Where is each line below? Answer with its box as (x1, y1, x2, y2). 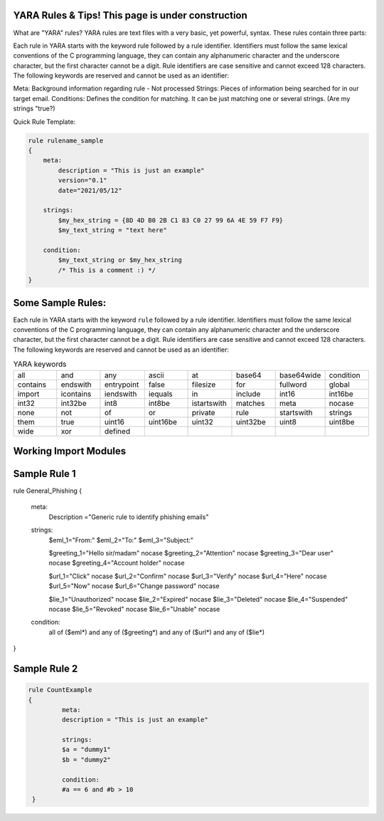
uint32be (235, 417, 266, 427)
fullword (279, 380, 307, 389)
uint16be (148, 417, 178, 427)
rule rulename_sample (28, 136, 104, 145)
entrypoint (104, 380, 139, 389)
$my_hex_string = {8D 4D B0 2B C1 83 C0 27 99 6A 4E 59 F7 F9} (58, 216, 284, 224)
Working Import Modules (13, 445, 127, 457)
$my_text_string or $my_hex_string (58, 256, 183, 264)
